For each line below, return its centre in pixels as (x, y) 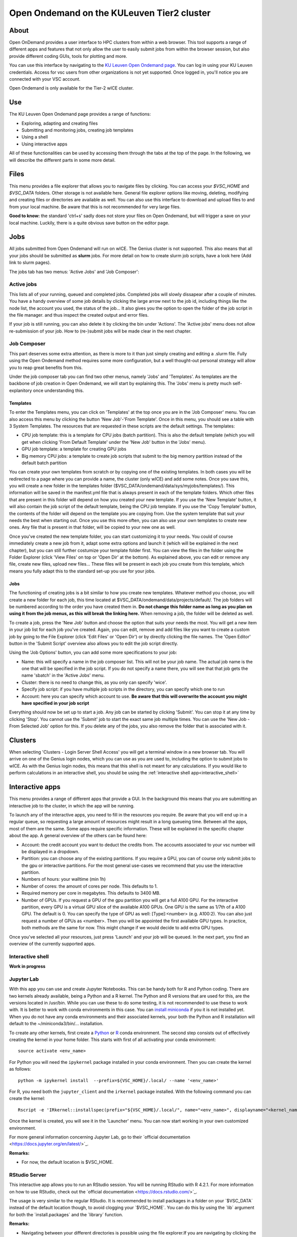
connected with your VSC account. (45, 79)
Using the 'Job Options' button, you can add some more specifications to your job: (93, 653)
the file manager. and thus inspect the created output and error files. (79, 315)
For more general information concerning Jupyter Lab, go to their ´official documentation (100, 1137)
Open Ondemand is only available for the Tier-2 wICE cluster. (71, 88)
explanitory (21, 390)
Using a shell (35, 137)
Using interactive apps (45, 144)
